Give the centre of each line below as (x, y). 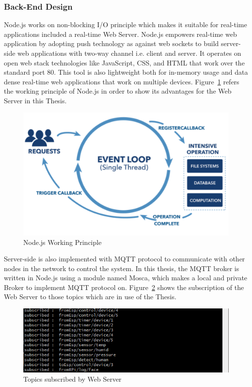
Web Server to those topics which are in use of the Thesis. (90, 297)
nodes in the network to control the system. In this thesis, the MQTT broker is (122, 268)
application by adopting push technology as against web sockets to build (111, 43)
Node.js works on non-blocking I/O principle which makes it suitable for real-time (126, 24)
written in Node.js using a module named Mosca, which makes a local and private (126, 278)
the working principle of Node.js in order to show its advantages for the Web (118, 91)
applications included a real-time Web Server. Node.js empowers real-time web (120, 34)
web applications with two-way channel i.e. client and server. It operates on (129, 53)
